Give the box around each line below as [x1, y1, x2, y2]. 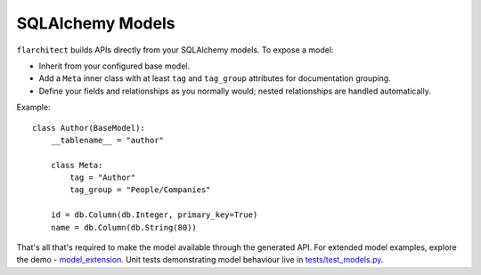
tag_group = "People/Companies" [69, 185, 211, 195]
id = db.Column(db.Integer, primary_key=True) [50, 210, 258, 220]
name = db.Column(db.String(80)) [50, 222, 198, 232]
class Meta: [50, 160, 103, 170]
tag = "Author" [69, 173, 136, 182]
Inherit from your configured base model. [38, 61, 191, 71]
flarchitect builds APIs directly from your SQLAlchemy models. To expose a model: [16, 44, 334, 55]
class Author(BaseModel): [32, 123, 146, 133]
